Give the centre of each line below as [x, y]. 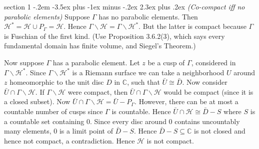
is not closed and [220, 131]
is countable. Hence [141, 111]
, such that [143, 82]
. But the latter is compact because [192, 26]
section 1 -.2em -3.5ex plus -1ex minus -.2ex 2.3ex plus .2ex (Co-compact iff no [124, 6]
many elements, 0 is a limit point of [58, 131]
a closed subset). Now [37, 101]
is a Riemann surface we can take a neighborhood [148, 72]
